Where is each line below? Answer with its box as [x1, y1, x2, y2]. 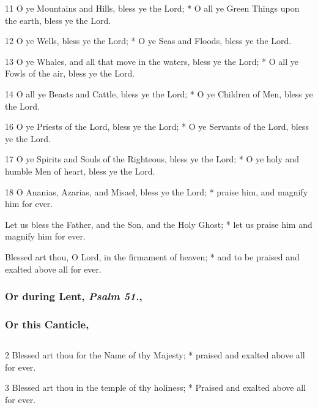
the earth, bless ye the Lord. [5, 13, 111, 26]
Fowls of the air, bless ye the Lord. [5, 67, 135, 80]
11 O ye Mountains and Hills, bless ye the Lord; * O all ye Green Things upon [5, 2, 300, 14]
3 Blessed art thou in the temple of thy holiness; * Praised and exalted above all [5, 381, 306, 394]
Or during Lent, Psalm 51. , [5, 289, 142, 304]
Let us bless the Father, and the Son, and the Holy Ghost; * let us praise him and [5, 217, 312, 230]
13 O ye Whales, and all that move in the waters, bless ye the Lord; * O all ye [5, 55, 299, 67]
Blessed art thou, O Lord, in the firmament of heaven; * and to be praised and [5, 250, 300, 263]
